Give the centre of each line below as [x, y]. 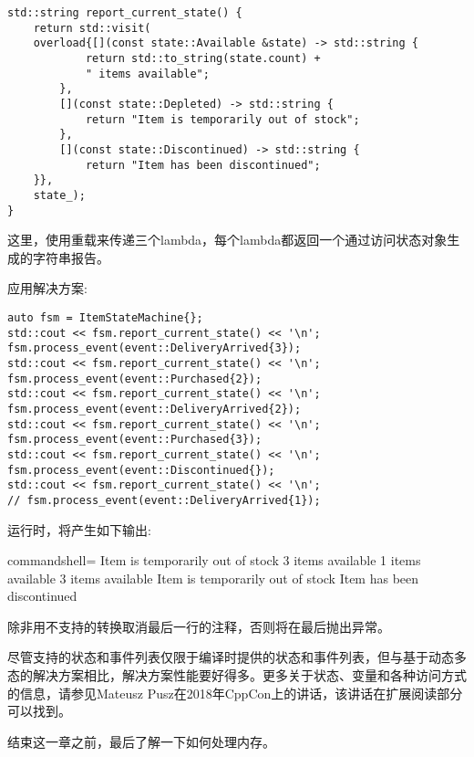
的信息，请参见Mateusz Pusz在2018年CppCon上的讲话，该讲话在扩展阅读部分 [235, 693]
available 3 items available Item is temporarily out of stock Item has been [213, 578]
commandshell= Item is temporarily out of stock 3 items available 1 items [214, 560]
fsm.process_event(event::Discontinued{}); [141, 470]
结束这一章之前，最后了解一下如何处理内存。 [141, 741]
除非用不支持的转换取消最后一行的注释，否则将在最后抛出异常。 [199, 626]
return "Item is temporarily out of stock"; [222, 119]
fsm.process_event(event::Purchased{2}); [135, 378]
